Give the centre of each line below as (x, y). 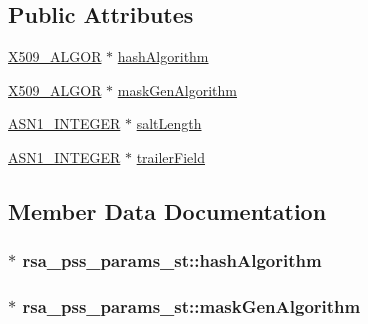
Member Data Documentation (167, 210)
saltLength (169, 123)
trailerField (171, 156)
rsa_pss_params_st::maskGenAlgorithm (191, 306)
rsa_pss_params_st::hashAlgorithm (172, 260)
